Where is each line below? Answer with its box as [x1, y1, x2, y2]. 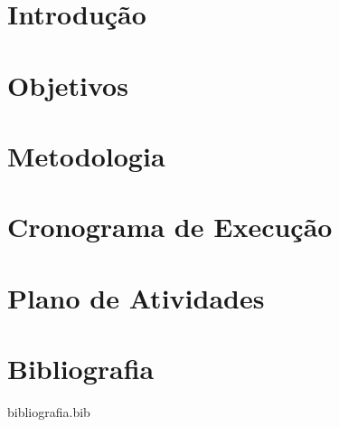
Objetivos [7, 66, 128, 103]
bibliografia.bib [7, 403, 90, 421]
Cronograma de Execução [7, 208, 333, 245]
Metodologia [7, 137, 165, 174]
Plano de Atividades [7, 279, 265, 316]
